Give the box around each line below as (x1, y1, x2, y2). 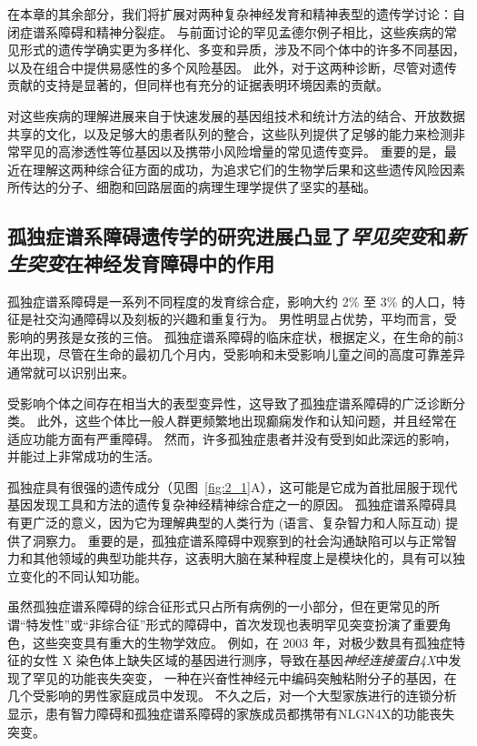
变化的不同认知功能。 (19, 566, 147, 585)
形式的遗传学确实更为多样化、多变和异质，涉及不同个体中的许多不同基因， (19, 40, 465, 59)
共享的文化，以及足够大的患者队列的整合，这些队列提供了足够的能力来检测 (7, 124, 452, 143)
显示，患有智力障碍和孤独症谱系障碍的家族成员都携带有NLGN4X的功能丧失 (7, 704, 455, 722)
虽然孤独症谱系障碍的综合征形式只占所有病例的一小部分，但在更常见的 (7, 597, 427, 616)
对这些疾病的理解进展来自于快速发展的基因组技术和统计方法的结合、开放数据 (7, 106, 465, 125)
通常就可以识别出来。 (7, 362, 134, 381)
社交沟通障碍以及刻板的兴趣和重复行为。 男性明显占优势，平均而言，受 (32, 309, 457, 328)
